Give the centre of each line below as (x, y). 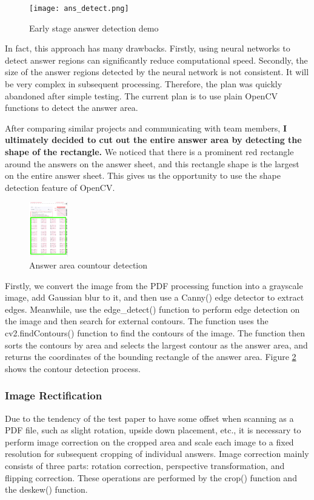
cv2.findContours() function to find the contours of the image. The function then (155, 333)
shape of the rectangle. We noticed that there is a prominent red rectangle (149, 152)
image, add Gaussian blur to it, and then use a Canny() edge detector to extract (155, 297)
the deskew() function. (46, 489)
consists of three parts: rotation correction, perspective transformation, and (145, 465)
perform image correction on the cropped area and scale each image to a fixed (149, 442)
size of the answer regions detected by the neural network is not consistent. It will (157, 72)
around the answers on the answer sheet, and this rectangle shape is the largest (152, 163)
